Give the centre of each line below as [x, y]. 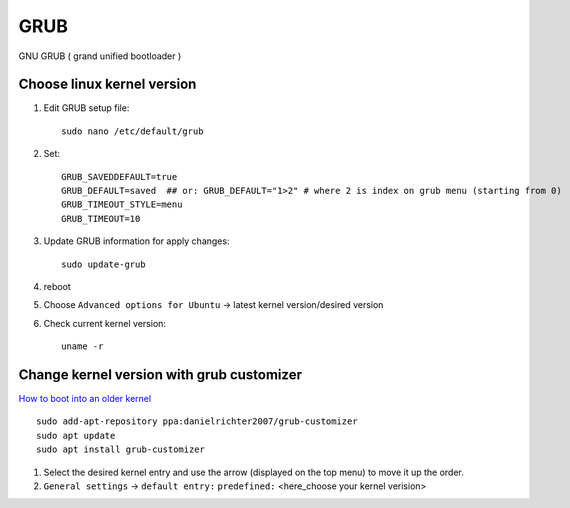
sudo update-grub [103, 264]
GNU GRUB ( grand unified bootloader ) [100, 56]
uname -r [82, 346]
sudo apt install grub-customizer [120, 449]
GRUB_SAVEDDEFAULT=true [119, 176]
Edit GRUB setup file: [86, 108]
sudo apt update [76, 435]
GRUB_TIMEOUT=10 [101, 218]
